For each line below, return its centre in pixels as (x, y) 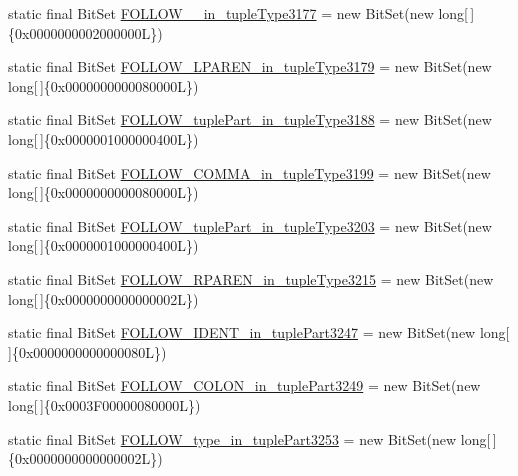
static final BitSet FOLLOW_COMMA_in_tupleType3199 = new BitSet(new (249, 172)
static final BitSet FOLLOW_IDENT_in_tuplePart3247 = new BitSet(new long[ (259, 332)
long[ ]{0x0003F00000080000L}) (104, 404)
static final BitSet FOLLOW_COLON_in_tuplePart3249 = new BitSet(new (244, 385)
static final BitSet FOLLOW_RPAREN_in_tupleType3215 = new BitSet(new (251, 278)
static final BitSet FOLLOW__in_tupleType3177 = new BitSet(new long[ (238, 13)
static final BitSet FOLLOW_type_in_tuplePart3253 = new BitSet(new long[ (249, 438)
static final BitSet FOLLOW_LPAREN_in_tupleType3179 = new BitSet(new (250, 66)
